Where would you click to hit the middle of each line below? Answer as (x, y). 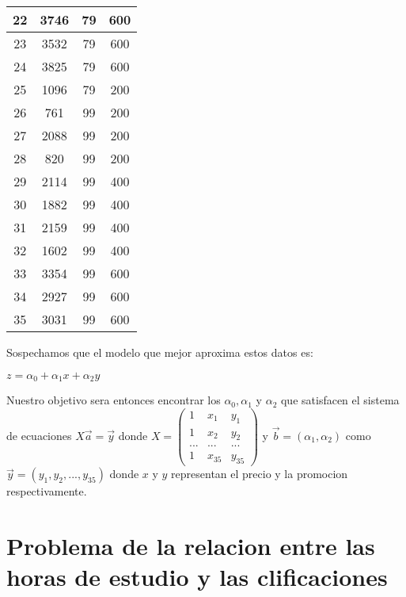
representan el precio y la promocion (260, 474)
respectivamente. (47, 491)
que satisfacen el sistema (340, 400)
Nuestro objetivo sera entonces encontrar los (114, 400)
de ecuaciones (39, 435)
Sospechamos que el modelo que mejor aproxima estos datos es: (160, 352)
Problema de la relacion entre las (191, 546)
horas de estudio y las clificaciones (197, 577)
